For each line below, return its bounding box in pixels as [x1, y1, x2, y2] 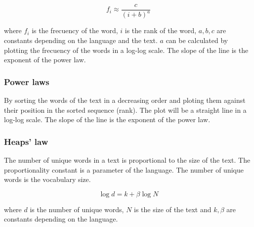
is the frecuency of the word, [32, 25, 118, 36]
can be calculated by [166, 35, 228, 45]
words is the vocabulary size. [4, 174, 91, 184]
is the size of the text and [134, 204, 212, 214]
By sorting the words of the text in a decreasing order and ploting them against [4, 95, 246, 105]
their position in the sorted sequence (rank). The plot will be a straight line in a [4, 104, 247, 115]
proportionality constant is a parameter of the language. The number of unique [4, 164, 244, 175]
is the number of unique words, [30, 204, 124, 214]
